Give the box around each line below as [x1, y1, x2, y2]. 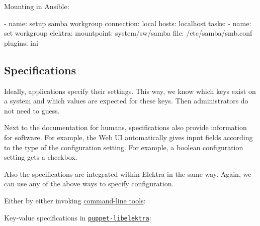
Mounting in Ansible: [4, 1, 69, 11]
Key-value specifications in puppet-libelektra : [4, 212, 151, 222]
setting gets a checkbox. [4, 152, 77, 162]
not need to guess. [4, 105, 60, 116]
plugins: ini [4, 37, 38, 48]
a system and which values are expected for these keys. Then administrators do [4, 95, 248, 106]
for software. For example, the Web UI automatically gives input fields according [4, 132, 253, 142]
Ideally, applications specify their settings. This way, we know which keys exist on [4, 85, 256, 96]
